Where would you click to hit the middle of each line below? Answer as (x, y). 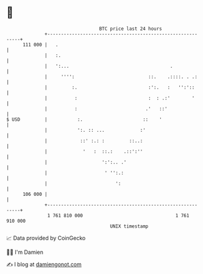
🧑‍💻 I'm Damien (25, 252)
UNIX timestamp (129, 226)
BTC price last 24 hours (131, 29)
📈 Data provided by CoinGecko (46, 238)
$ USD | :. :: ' (84, 119)
